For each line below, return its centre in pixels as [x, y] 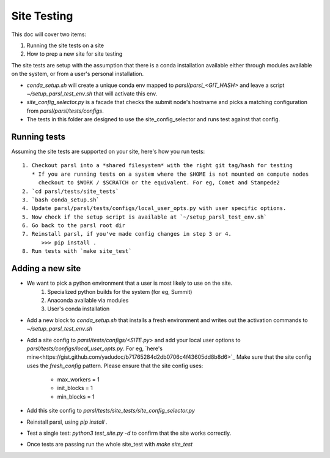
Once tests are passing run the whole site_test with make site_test [110, 445]
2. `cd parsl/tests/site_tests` [71, 191]
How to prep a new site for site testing [75, 54]
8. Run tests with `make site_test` [77, 251]
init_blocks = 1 [75, 388]
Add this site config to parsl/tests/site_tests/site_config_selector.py [111, 411]
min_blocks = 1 [76, 396]
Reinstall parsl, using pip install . [67, 422]
